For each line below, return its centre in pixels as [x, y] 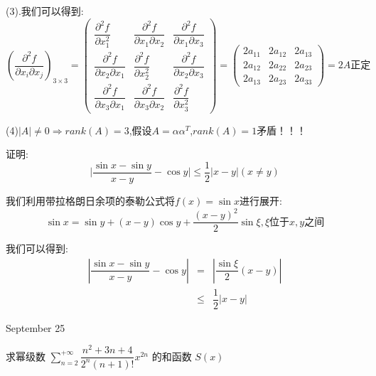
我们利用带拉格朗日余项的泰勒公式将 [90, 200]
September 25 [36, 327]
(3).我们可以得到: [45, 11]
